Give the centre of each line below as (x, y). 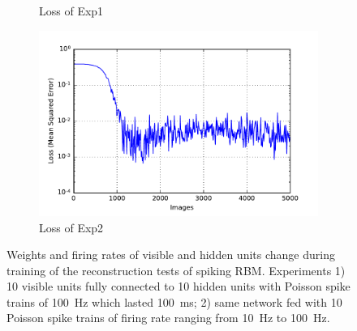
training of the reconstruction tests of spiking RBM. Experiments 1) (176, 270)
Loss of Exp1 (71, 11)
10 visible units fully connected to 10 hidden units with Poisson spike (178, 286)
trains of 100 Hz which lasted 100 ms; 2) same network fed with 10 (174, 301)
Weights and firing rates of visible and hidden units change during (171, 255)
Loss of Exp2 (71, 227)
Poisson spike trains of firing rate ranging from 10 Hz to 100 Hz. (168, 318)
